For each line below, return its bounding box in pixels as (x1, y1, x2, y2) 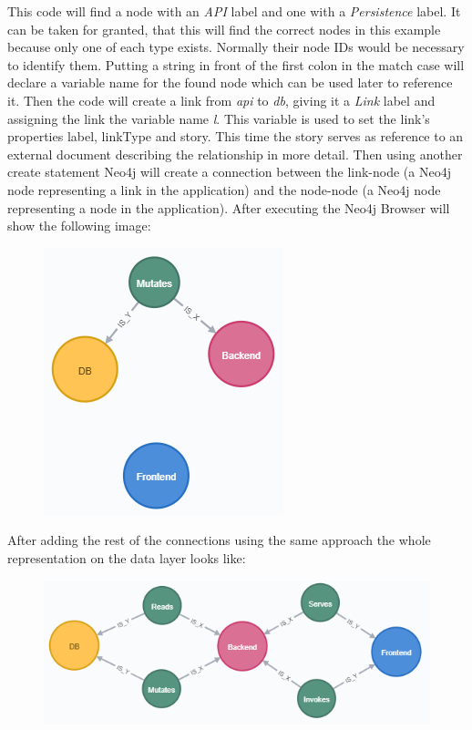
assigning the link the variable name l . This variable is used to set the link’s (7, 108, 430, 128)
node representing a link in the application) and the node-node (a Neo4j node (7, 180, 441, 199)
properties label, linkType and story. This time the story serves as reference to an (7, 127, 464, 146)
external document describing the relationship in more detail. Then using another (7, 144, 463, 163)
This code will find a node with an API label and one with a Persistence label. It (7, 2, 461, 20)
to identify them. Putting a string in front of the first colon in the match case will (7, 55, 465, 74)
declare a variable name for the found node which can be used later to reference (7, 73, 453, 92)
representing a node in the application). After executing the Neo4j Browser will (7, 198, 450, 217)
